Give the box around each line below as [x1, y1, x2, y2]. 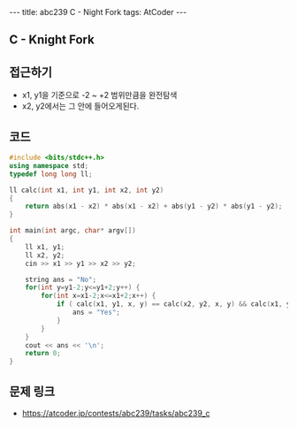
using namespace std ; [9, 161, 89, 170]
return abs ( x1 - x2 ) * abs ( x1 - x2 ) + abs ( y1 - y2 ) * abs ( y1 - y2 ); [25, 202, 283, 211]
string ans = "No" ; [25, 275, 97, 284]
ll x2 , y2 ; [25, 250, 65, 260]
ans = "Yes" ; [72, 308, 121, 317]
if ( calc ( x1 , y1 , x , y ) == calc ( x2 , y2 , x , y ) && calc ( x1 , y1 [56, 300, 294, 309]
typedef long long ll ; [9, 170, 93, 179]
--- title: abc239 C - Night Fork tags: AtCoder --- [9, 7, 187, 17]
